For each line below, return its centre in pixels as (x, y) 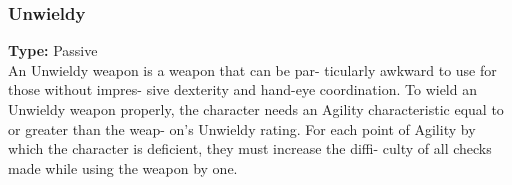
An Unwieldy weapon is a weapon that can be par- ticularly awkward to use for (252, 69)
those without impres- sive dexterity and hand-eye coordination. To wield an (242, 89)
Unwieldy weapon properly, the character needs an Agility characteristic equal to (256, 109)
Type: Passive (53, 50)
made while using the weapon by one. (123, 167)
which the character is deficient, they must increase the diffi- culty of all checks (250, 148)
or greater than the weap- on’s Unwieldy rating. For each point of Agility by (242, 128)
